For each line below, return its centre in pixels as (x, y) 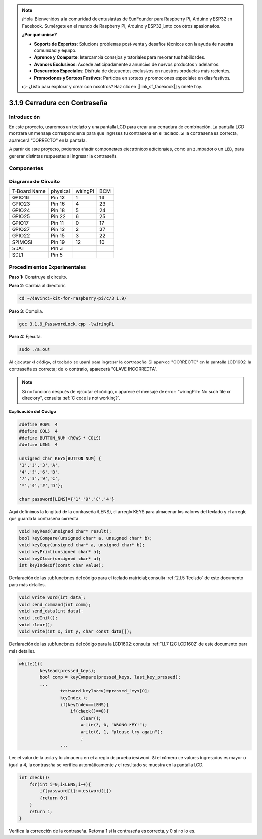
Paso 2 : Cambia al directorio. (38, 286)
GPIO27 (21, 230)
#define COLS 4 (39, 431)
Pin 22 (58, 217)
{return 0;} (54, 798)
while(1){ (31, 664)
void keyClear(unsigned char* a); (60, 559)
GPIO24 (21, 210)
